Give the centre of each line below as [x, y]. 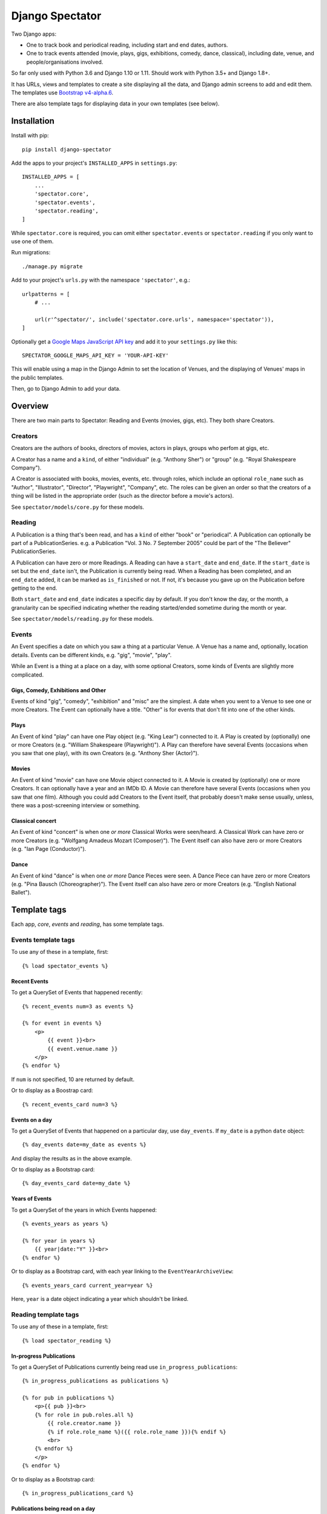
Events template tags [43, 940]
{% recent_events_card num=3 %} [70, 1104]
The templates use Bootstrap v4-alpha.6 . [62, 92]
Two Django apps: [34, 34]
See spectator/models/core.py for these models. [78, 507]
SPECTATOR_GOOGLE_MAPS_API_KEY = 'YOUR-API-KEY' [95, 355]
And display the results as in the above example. [72, 1158]
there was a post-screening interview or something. [76, 805]
